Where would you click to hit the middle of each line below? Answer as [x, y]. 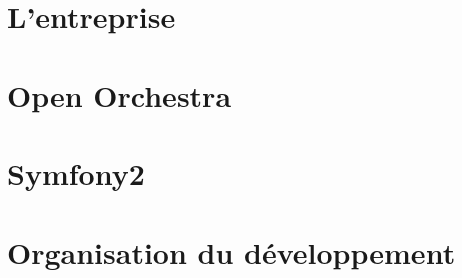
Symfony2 [76, 173]
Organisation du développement [231, 251]
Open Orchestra [119, 94]
